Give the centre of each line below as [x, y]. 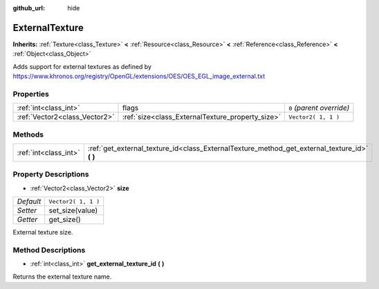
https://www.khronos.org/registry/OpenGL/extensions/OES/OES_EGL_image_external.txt [139, 77]
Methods [28, 134]
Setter [27, 210]
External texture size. [43, 232]
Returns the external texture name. [62, 277]
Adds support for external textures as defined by [82, 66]
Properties [31, 94]
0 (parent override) [319, 108]
